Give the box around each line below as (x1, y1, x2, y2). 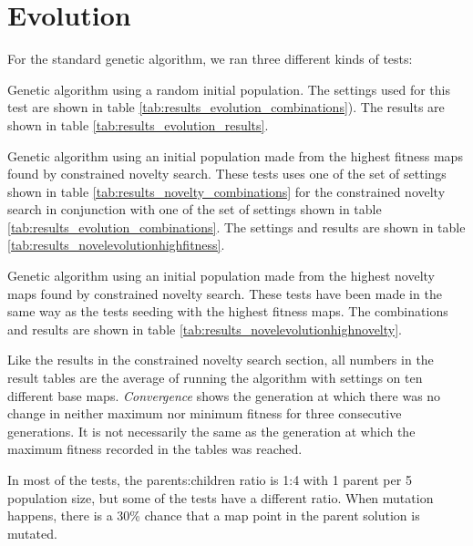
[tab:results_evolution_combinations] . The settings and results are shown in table (7, 217, 466, 236)
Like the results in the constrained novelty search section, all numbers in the (7, 350, 434, 369)
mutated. (7, 523, 57, 542)
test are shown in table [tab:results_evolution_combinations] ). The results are (7, 98, 445, 117)
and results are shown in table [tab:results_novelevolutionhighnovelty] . (7, 319, 403, 338)
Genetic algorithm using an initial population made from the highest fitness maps (7, 146, 463, 165)
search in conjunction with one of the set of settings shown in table (7, 200, 382, 219)
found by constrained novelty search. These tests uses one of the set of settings (7, 164, 447, 183)
